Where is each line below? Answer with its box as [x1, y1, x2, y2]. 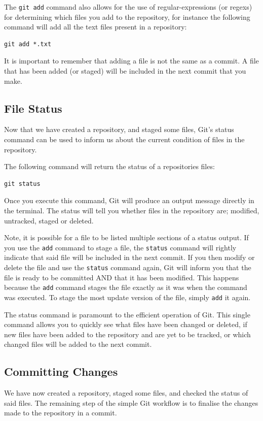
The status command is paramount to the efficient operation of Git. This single [4, 309, 250, 319]
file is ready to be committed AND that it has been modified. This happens [4, 272, 239, 282]
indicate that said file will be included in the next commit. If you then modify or [4, 252, 255, 263]
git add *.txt [4, 40, 52, 48]
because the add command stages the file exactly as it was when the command [4, 282, 247, 293]
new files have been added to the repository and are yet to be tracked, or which [4, 329, 251, 339]
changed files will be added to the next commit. [4, 339, 152, 349]
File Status [4, 100, 62, 116]
